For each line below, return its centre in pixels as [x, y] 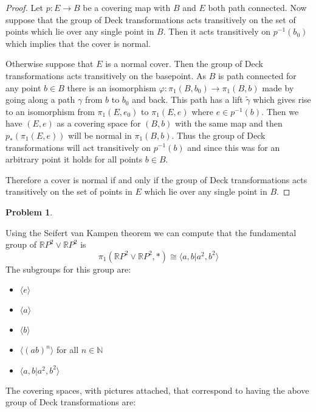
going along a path [40, 100]
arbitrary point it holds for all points [74, 159]
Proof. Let [24, 7]
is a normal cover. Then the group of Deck [184, 64]
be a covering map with [127, 7]
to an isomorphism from [50, 111]
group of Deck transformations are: [71, 402]
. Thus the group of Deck [218, 135]
